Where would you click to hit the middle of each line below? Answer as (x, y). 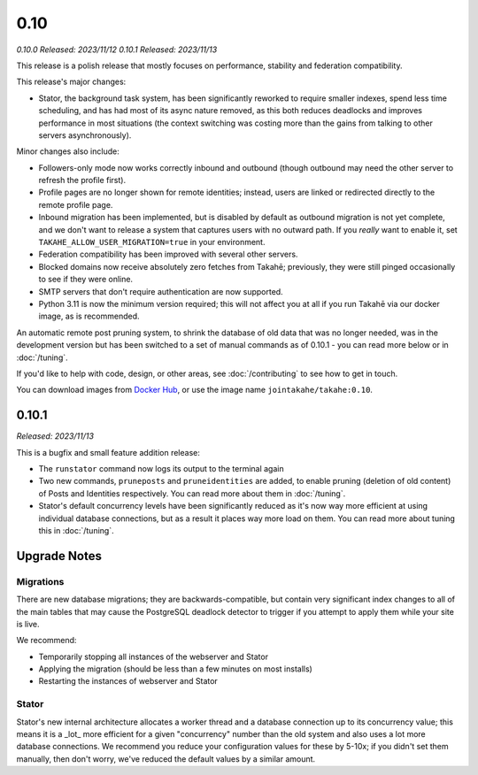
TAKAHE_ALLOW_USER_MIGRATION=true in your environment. (152, 242)
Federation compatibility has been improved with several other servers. (168, 254)
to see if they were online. (85, 280)
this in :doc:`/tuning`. (76, 530)
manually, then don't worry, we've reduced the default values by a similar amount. (166, 759)
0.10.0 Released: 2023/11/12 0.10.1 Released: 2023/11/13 (117, 50)
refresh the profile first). (82, 180)
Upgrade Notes (59, 556)
